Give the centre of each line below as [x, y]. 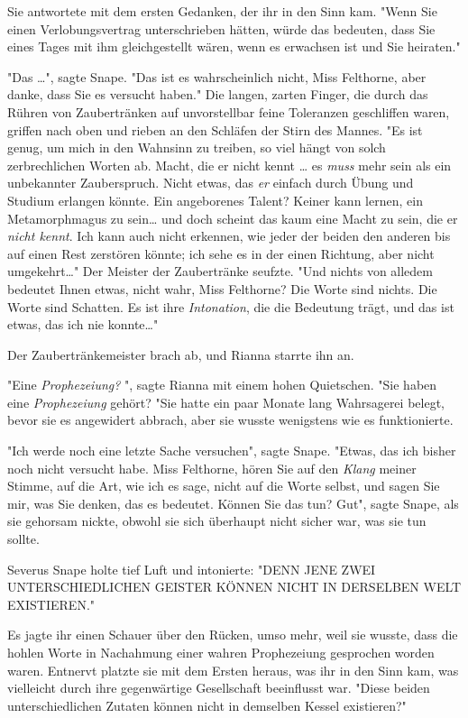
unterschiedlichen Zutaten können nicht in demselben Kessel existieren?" [207, 705]
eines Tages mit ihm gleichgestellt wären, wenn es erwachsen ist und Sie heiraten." [234, 46]
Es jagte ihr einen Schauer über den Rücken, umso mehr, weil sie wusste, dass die [233, 635]
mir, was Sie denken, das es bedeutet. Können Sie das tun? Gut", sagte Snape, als [233, 503]
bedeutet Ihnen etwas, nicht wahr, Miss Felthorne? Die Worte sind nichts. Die [222, 288]
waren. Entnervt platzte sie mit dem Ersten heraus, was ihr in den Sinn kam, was [233, 670]
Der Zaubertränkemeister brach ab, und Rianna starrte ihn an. [181, 354]
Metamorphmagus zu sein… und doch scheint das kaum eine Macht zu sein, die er [233, 218]
